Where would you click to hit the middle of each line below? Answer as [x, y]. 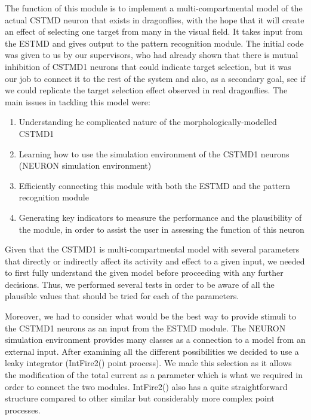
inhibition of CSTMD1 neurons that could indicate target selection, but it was [148, 66]
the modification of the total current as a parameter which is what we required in [154, 375]
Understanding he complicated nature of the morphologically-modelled [148, 122]
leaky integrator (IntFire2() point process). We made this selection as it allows [148, 363]
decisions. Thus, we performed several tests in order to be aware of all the [140, 284]
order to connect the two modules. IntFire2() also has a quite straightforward [146, 386]
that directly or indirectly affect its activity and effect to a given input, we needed [155, 261]
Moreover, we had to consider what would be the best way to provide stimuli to [151, 316]
